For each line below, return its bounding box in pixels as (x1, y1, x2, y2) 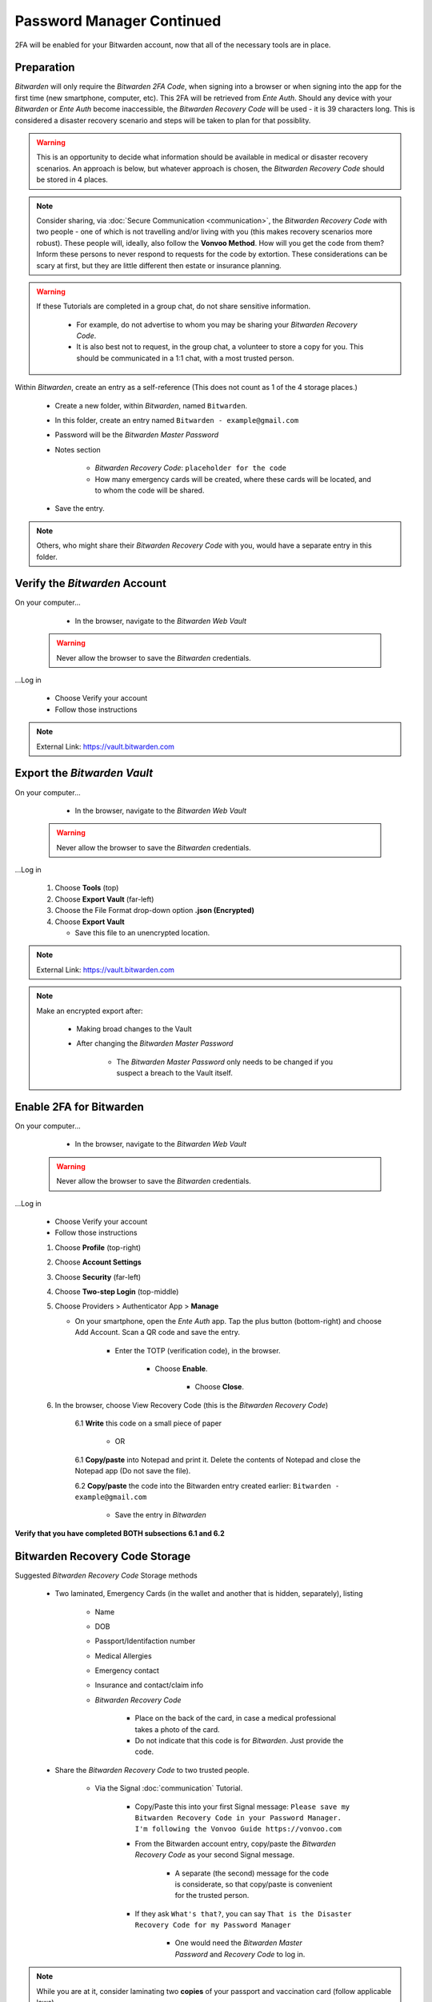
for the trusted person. (174, 1891, 250, 1900)
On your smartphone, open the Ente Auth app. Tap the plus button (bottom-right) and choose (74, 1316, 382, 1325)
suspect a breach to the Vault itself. (116, 1068, 234, 1078)
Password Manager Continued (14, 12, 222, 30)
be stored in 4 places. (36, 175, 108, 184)
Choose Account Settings (54, 1257, 142, 1267)
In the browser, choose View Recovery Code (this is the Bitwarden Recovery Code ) (54, 1400, 329, 1409)
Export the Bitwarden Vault (14, 766, 154, 780)
